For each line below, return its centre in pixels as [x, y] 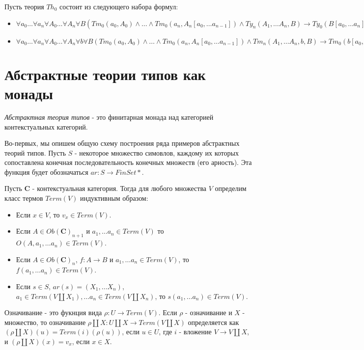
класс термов [24, 198]
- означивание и [209, 312]
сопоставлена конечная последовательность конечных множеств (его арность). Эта [128, 162]
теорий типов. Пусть [35, 152]
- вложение [195, 332]
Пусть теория [24, 6]
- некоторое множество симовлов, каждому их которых [157, 152]
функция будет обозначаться [46, 172]
